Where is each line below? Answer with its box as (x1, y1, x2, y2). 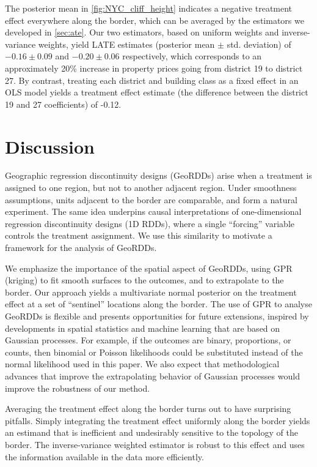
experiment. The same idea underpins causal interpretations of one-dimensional (5, 205, 302, 218)
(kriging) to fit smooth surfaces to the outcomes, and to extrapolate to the (5, 274, 284, 286)
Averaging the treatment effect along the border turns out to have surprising (5, 402, 291, 415)
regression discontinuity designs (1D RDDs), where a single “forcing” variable (5, 217, 294, 230)
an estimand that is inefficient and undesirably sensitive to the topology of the (5, 426, 298, 439)
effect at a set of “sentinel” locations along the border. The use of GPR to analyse (5, 297, 312, 310)
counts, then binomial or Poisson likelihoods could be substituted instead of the (5, 345, 303, 358)
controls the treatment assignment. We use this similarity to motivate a (5, 229, 272, 242)
